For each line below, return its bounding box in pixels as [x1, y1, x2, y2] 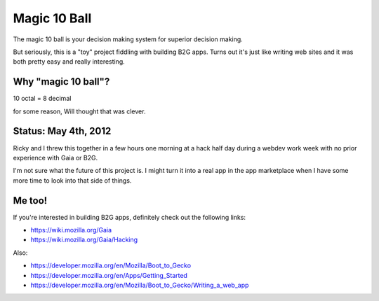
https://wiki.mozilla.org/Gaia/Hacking [30, 235, 138, 244]
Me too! [13, 195, 48, 206]
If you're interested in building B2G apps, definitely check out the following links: [13, 213, 246, 221]
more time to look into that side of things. [13, 176, 132, 185]
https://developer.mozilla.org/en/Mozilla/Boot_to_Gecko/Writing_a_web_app [30, 281, 249, 289]
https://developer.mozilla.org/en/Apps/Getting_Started [30, 271, 187, 279]
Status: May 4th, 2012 [13, 125, 112, 137]
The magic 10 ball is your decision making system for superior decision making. [13, 35, 244, 43]
